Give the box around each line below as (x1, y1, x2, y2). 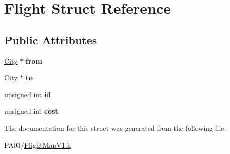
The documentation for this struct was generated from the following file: (4, 122, 226, 133)
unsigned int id (4, 89, 51, 99)
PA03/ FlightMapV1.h (4, 139, 71, 150)
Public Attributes (4, 32, 97, 47)
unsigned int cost (4, 106, 58, 116)
